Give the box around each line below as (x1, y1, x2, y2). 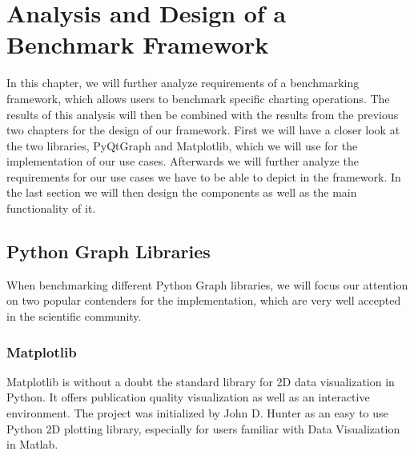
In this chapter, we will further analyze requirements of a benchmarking (6, 74, 360, 91)
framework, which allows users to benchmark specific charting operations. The (6, 90, 390, 106)
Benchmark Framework (6, 28, 269, 61)
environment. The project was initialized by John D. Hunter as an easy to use (6, 405, 388, 421)
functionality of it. (6, 200, 96, 217)
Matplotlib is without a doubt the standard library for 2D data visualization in (6, 373, 395, 389)
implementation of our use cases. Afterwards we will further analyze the (6, 153, 359, 170)
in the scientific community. (6, 308, 142, 325)
